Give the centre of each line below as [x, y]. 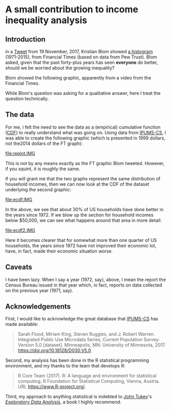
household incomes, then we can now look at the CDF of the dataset [77, 184]
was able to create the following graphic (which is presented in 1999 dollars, [86, 138]
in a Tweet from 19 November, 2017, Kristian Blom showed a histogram [79, 52]
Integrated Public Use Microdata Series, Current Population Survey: [89, 340]
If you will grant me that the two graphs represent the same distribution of [83, 178]
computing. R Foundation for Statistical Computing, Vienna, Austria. [89, 381]
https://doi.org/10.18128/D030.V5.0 [54, 351]
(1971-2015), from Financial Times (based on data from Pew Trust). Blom [81, 57]
